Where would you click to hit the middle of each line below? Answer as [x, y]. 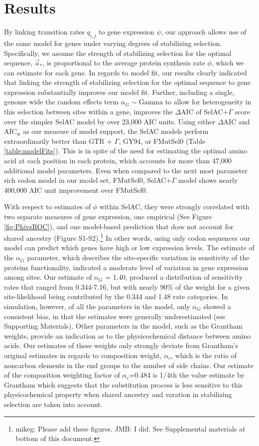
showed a [217, 306]
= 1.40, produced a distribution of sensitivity [174, 277]
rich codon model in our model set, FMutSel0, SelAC [85, 180]
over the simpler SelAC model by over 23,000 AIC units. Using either [110, 121]
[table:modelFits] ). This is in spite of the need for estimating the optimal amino [126, 151]
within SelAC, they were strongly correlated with [174, 207]
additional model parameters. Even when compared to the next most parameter [126, 170]
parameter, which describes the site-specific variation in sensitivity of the [138, 257]
